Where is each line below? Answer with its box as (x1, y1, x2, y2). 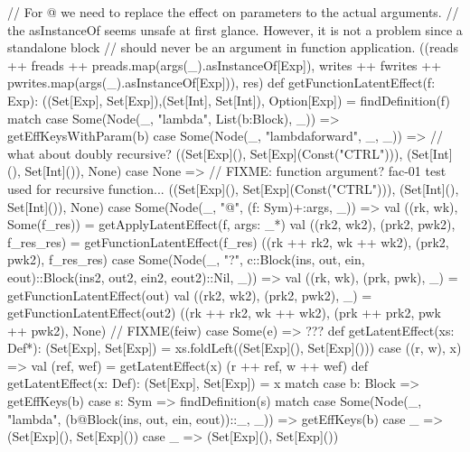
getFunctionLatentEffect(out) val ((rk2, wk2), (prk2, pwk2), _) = (7, 285, 372, 304)
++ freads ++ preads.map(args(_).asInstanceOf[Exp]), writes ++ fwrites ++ (7, 55, 442, 74)
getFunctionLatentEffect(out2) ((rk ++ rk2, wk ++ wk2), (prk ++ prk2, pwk (7, 303, 441, 322)
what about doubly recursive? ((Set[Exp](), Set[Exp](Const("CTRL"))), (7, 143, 403, 162)
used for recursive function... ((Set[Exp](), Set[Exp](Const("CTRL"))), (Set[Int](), (7, 179, 459, 198)
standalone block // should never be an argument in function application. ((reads (7, 38, 458, 57)
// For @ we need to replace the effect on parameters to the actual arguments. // (7, 3, 459, 21)
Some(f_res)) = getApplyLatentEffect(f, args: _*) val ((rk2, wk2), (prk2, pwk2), (7, 215, 456, 234)
